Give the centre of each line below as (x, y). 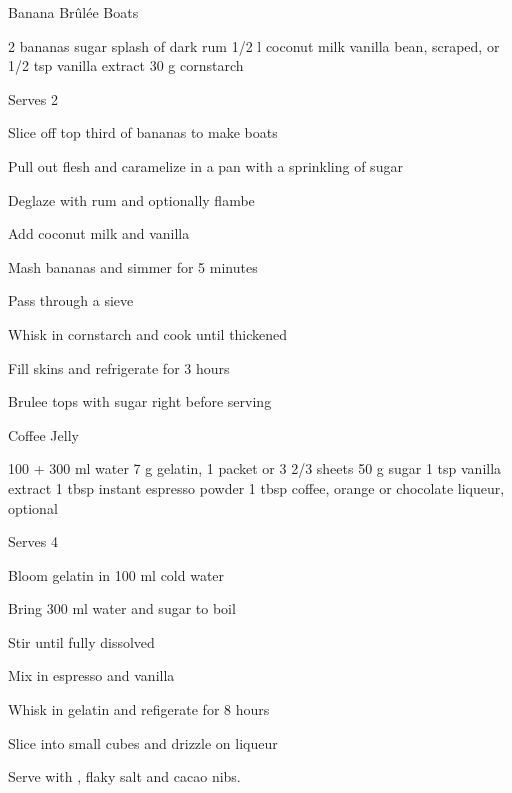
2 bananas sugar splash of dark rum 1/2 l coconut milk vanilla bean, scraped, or (254, 45)
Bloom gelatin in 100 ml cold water (116, 574)
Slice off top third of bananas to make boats (143, 132)
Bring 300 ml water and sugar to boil (122, 608)
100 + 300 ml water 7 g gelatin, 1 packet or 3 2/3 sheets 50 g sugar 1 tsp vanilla (255, 468)
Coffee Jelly (43, 434)
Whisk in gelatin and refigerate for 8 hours (139, 709)
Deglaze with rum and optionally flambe (131, 199)
